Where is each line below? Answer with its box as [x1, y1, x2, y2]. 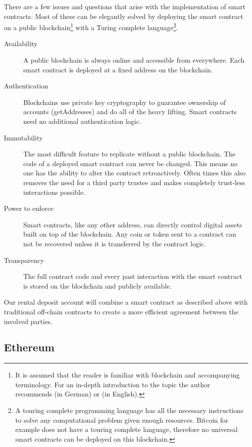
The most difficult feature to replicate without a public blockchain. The [23, 149, 236, 159]
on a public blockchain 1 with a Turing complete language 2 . [4, 21, 178, 32]
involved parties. [4, 316, 53, 326]
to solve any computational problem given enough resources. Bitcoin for [15, 414, 229, 425]
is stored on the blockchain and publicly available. [23, 280, 172, 291]
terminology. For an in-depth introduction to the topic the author [15, 379, 210, 389]
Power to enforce [4, 203, 54, 213]
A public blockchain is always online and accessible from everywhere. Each [23, 55, 245, 65]
